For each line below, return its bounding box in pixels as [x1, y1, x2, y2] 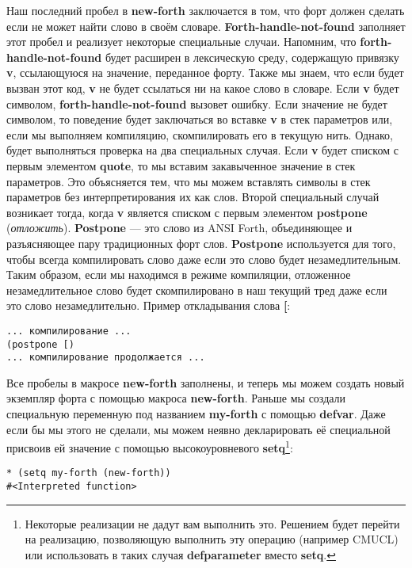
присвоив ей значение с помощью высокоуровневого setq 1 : [6, 437, 293, 456]
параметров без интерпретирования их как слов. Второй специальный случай [6, 189, 380, 205]
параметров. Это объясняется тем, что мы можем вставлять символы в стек [6, 173, 371, 189]
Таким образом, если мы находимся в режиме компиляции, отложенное [6, 266, 351, 283]
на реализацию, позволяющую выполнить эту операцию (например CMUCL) [25, 531, 399, 547]
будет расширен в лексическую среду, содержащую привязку [105, 48, 399, 65]
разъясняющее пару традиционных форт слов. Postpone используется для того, [6, 234, 396, 251]
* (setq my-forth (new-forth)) [6, 467, 171, 479]
